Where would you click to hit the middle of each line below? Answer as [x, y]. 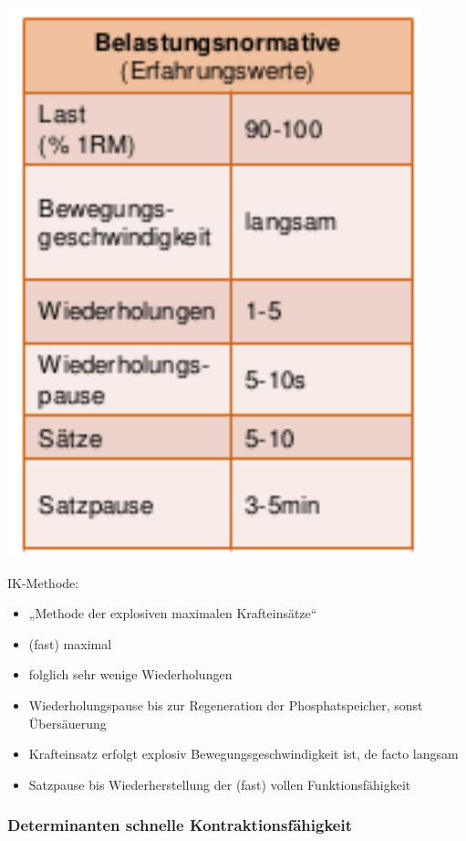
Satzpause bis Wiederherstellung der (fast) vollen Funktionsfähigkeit [220, 784]
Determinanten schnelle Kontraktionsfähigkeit [180, 825]
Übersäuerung [67, 723]
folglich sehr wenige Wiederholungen [130, 674]
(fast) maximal [70, 643]
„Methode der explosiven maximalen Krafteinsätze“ [173, 613]
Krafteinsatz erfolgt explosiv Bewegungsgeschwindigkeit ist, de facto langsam [243, 754]
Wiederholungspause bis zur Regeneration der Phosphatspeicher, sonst [226, 704]
